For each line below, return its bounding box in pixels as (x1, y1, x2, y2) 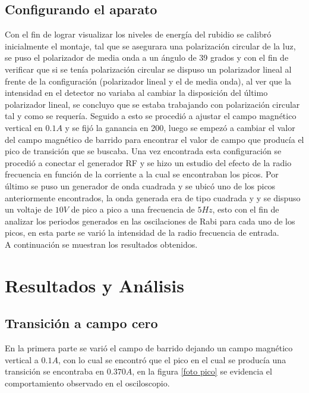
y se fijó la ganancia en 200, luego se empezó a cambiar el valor (65, 121, 295, 133)
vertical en (5, 121, 43, 133)
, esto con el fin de (212, 203, 279, 216)
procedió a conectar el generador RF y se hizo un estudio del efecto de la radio (5, 156, 292, 169)
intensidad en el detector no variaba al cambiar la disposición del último (5, 86, 268, 99)
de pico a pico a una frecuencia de (71, 203, 195, 216)
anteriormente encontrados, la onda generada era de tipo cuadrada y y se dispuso (5, 191, 301, 204)
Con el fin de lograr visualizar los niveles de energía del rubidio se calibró (5, 28, 272, 40)
